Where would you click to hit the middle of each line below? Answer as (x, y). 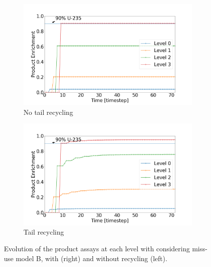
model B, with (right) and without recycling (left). (92, 258)
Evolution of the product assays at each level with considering (97, 248)
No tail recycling (48, 112)
